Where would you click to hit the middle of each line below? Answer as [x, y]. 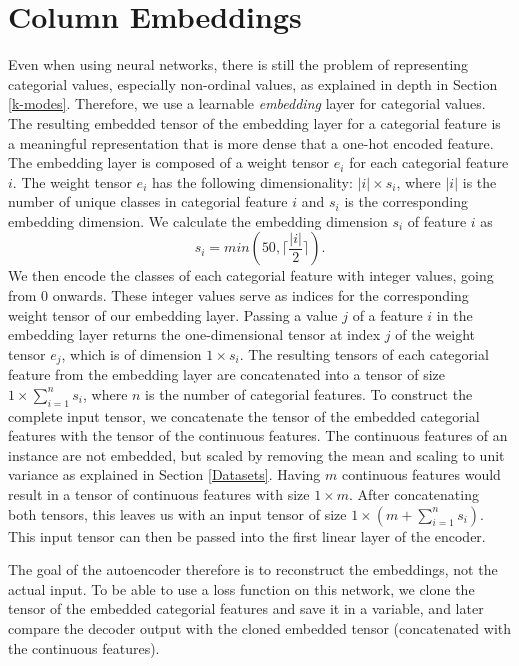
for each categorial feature [429, 162]
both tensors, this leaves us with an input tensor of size [177, 513]
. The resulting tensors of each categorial [364, 353]
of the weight [435, 334]
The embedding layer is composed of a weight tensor [169, 162]
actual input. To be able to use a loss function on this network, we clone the [241, 588]
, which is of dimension [131, 353]
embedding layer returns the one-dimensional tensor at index [194, 334]
